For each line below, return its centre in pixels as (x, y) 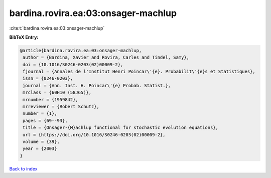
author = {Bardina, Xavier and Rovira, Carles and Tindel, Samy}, (106, 57)
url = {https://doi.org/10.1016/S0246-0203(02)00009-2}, (94, 135)
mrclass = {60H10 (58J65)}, (57, 93)
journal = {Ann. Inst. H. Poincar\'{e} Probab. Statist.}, (97, 85)
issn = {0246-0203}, (48, 78)
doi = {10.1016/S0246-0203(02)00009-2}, (73, 64)
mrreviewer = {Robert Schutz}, (61, 107)
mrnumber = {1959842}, (51, 100)
